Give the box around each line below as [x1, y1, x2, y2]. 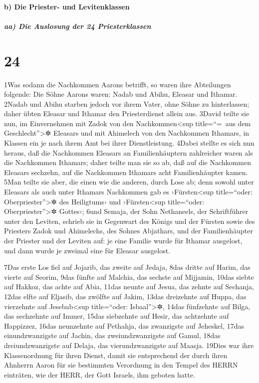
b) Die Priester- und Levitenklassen [4, 1, 130, 11]
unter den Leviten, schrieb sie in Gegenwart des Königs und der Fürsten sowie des [4, 215, 255, 226]
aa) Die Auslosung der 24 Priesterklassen [4, 20, 151, 31]
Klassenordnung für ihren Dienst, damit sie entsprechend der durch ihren [4, 350, 228, 360]
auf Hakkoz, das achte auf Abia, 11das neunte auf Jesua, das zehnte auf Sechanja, [4, 281, 255, 292]
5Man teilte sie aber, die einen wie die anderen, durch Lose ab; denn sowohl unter [4, 177, 254, 187]
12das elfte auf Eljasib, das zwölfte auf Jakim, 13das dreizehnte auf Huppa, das [4, 291, 247, 301]
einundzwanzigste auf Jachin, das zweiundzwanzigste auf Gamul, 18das [4, 330, 221, 341]
